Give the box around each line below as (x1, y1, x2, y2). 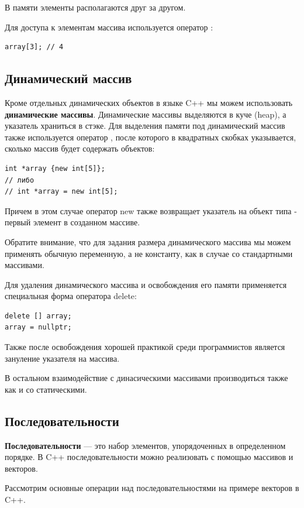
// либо (5, 176, 34, 184)
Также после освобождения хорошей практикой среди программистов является (5, 341, 285, 353)
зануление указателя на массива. (5, 352, 120, 364)
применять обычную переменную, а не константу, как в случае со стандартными (5, 247, 293, 259)
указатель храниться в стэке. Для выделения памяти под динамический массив (5, 119, 285, 132)
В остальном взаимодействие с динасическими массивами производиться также (5, 372, 288, 384)
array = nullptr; (5, 323, 72, 332)
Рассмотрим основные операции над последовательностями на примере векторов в (5, 482, 299, 494)
